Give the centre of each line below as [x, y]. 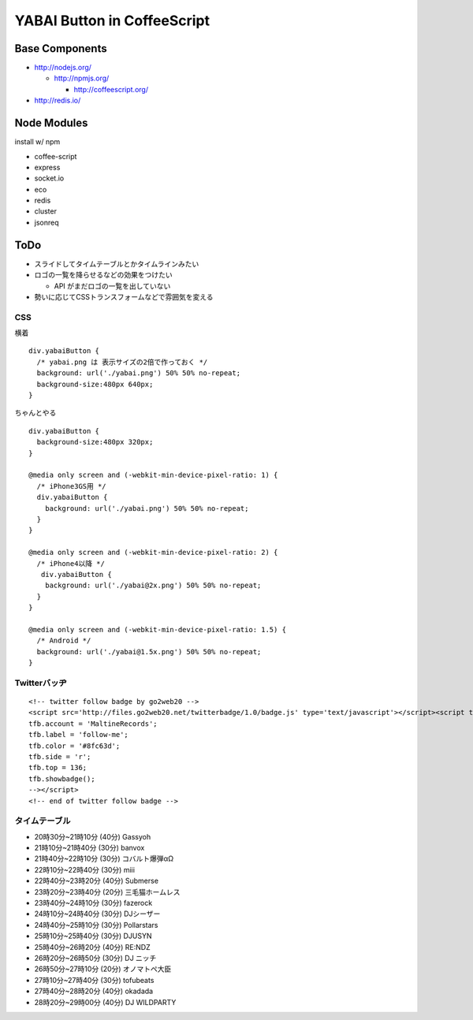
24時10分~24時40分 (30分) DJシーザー [97, 914]
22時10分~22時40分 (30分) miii [85, 869]
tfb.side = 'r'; [60, 756]
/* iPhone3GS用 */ [71, 486]
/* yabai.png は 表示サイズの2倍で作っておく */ [122, 362]
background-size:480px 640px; [95, 384]
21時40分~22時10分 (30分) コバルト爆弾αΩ [104, 858]
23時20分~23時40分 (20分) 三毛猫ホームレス [107, 892]
